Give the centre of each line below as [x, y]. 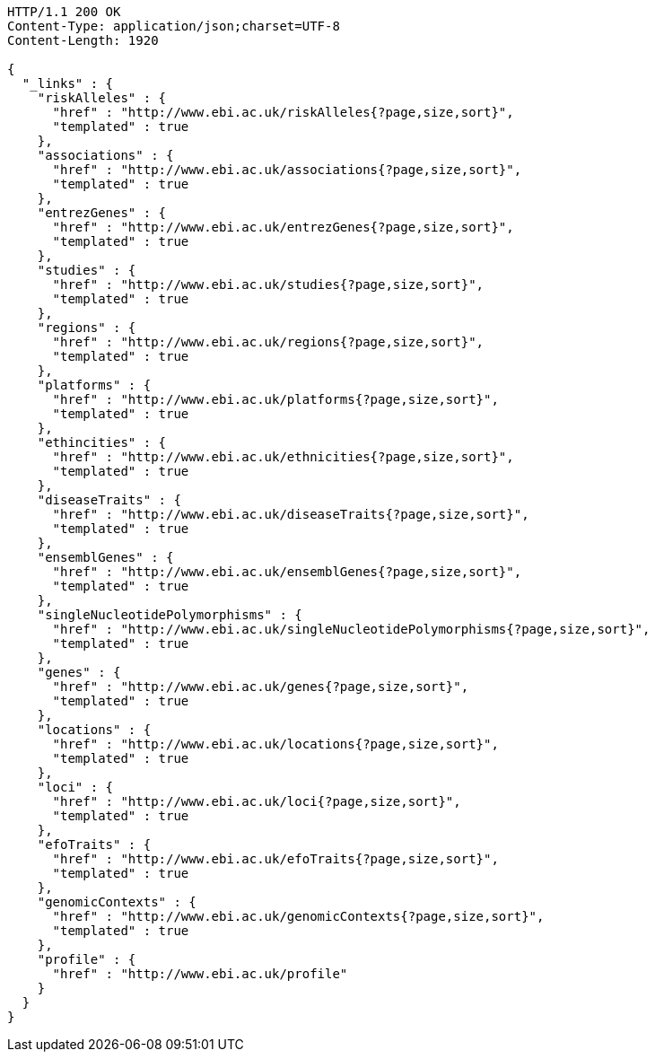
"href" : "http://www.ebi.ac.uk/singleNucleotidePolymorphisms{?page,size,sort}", [351, 629]
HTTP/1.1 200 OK [64, 12]
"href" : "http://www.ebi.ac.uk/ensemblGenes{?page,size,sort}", [287, 572]
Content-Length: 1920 [83, 40]
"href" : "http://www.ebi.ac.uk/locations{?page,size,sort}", [275, 744]
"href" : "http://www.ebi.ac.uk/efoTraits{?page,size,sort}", [275, 859]
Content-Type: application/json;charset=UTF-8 [174, 26]
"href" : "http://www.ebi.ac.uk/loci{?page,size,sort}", [257, 801]
